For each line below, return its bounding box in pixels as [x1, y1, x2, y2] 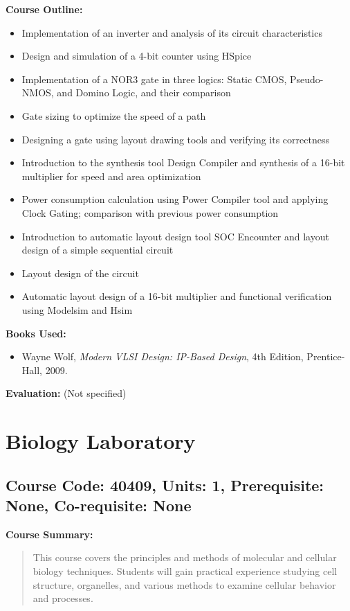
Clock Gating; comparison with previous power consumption [21, 205, 279, 220]
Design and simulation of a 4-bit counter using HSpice [21, 48, 252, 63]
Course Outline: [6, 2, 83, 16]
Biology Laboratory [6, 427, 196, 455]
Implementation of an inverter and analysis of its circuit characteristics [21, 25, 322, 39]
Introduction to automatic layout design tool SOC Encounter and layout [21, 229, 329, 243]
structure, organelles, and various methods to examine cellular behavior [33, 577, 336, 592]
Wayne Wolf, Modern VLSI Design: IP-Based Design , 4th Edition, [21, 349, 304, 364]
